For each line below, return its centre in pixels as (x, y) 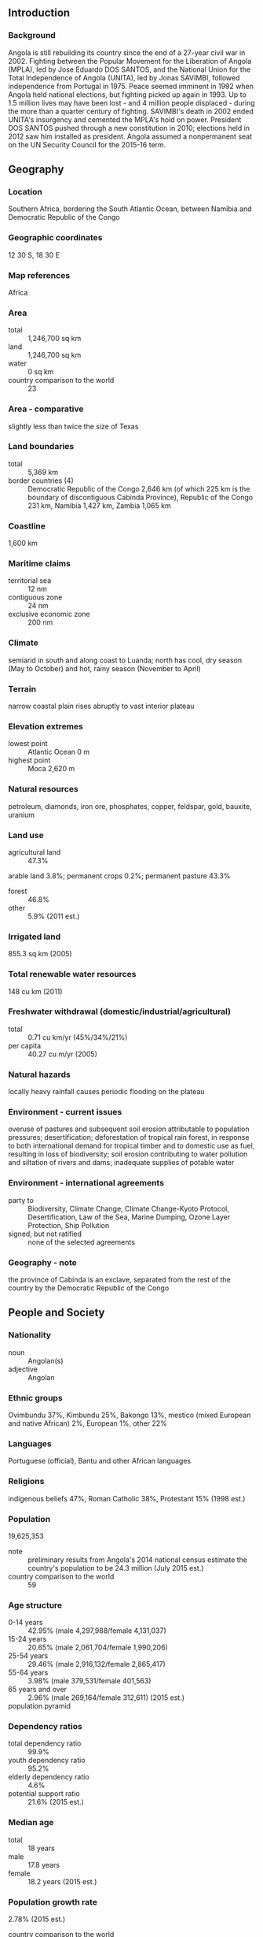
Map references (39, 275)
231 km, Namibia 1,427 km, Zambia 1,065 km (99, 505)
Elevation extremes (46, 726)
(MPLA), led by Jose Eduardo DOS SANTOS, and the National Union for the (130, 69)
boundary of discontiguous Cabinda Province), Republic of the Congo (141, 497)
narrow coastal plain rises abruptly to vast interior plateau (101, 706)
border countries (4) (41, 481)
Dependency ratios (45, 1727)
